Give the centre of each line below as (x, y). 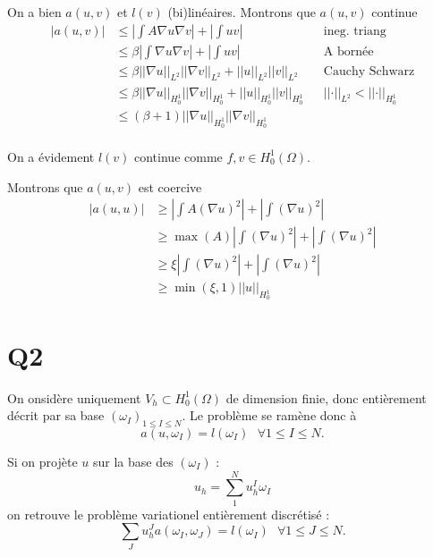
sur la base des (133, 462)
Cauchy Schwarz (369, 71)
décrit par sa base (56, 415)
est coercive (170, 186)
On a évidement (51, 156)
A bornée (348, 51)
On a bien (34, 12)
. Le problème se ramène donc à (269, 415)
